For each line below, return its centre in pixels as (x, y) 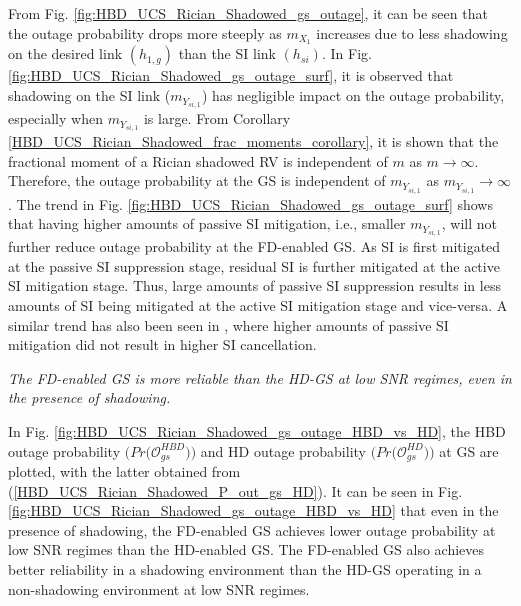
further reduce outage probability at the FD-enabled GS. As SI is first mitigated (254, 246)
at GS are (469, 450)
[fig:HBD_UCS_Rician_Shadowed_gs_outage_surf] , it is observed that (231, 75)
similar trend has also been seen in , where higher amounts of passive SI (228, 324)
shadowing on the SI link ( (89, 95)
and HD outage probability (283, 450)
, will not (469, 223)
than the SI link (227, 53)
